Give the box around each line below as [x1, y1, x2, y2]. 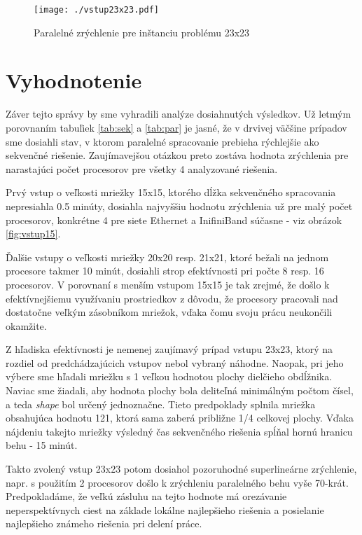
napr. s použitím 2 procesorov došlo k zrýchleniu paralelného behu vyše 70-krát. [6, 475, 349, 489]
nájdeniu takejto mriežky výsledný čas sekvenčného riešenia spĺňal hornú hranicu [6, 424, 353, 438]
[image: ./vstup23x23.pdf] [34, 5, 159, 15]
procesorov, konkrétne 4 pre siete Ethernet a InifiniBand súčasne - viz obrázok [6, 212, 342, 227]
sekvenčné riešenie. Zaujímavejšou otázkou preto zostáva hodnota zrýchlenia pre [6, 148, 349, 162]
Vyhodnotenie [6, 66, 142, 95]
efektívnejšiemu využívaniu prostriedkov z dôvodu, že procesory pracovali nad [6, 291, 338, 305]
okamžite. [6, 318, 47, 333]
